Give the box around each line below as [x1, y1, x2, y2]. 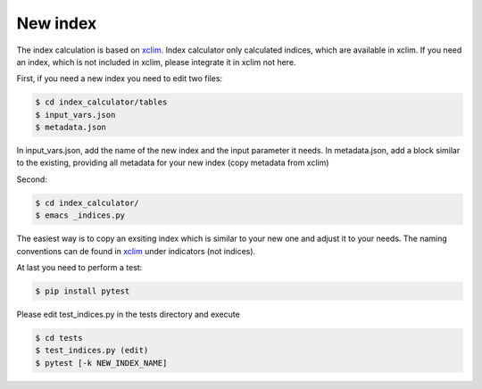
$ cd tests [35, 333, 83, 343]
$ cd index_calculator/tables [35, 97, 168, 107]
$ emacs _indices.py [35, 211, 125, 220]
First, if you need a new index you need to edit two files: [16, 73, 223, 84]
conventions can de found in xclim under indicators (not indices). [16, 245, 256, 256]
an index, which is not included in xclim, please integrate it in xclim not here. [16, 56, 296, 67]
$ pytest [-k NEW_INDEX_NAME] [35, 358, 168, 368]
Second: [16, 174, 48, 185]
